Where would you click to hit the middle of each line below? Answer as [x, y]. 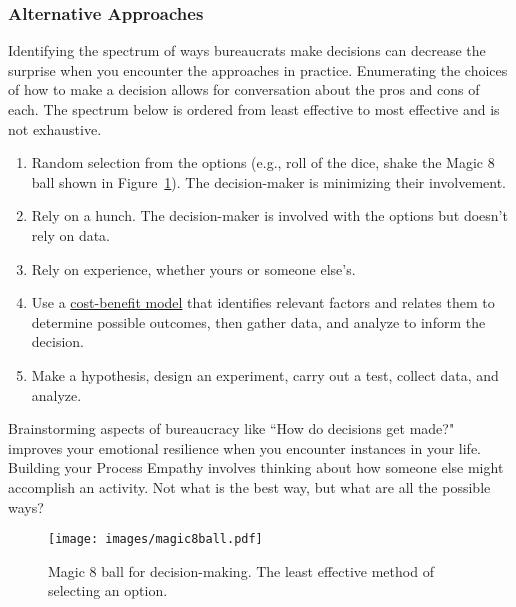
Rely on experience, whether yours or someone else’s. [193, 268]
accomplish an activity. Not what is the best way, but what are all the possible [249, 486]
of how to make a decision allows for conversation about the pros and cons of [244, 89]
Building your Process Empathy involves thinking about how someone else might [256, 467]
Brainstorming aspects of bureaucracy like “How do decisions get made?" [231, 428]
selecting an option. [108, 590]
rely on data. [71, 234]
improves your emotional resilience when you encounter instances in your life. [244, 447]
